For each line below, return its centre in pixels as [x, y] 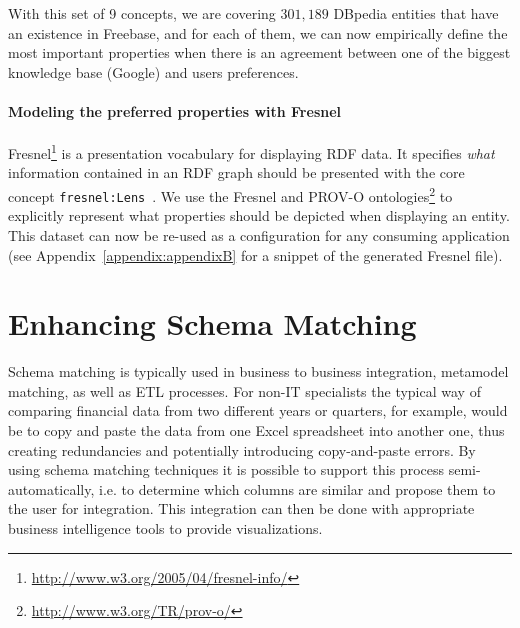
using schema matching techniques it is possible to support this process [226, 469]
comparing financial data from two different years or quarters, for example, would [258, 410]
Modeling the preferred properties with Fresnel [175, 110]
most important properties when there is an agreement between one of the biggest [259, 52]
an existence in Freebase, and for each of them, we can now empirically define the [258, 32]
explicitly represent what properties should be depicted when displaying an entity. [259, 215]
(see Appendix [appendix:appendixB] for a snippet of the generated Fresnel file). [255, 254]
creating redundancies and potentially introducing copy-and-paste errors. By [242, 449]
